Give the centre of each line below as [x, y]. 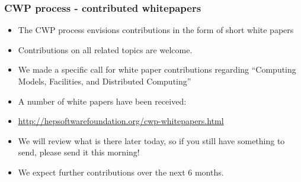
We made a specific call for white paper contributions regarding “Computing [157, 69]
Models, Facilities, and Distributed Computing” [105, 81]
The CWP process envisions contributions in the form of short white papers [156, 30]
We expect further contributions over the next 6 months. [121, 172]
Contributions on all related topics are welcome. [105, 49]
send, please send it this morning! [79, 152]
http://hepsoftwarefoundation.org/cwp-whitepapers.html [121, 121]
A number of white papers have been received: [102, 101]
